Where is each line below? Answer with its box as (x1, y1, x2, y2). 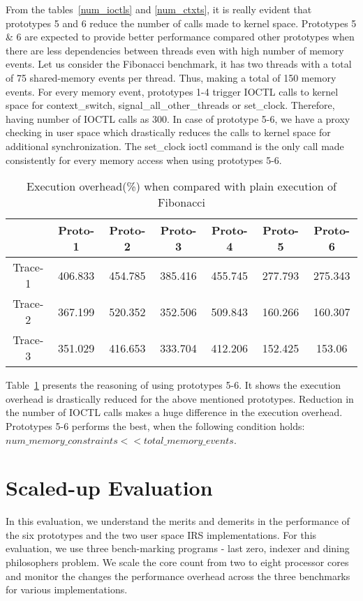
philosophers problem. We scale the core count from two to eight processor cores (6, 555, 349, 569)
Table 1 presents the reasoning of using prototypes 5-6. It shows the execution (6, 378, 341, 392)
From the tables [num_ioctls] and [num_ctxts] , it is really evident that (6, 2, 312, 16)
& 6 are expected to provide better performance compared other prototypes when (6, 29, 355, 44)
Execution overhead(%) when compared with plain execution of (27, 178, 336, 195)
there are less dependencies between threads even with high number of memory (6, 43, 344, 57)
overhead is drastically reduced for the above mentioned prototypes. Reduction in (6, 391, 354, 406)
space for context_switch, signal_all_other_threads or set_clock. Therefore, (6, 98, 335, 112)
